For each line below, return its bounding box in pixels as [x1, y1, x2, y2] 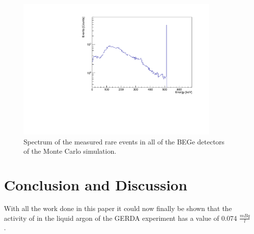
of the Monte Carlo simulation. [24, 146, 117, 156]
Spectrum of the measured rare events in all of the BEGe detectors [24, 136, 225, 146]
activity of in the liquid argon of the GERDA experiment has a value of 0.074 [4, 212, 237, 223]
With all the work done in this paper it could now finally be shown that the [4, 203, 232, 213]
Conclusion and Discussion [4, 175, 187, 195]
